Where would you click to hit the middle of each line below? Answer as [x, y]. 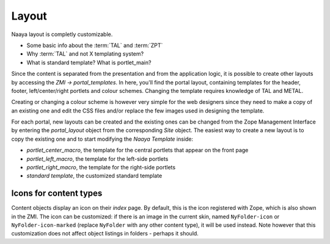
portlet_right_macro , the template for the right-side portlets [101, 168]
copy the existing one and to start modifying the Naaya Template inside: [102, 139]
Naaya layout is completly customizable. [62, 34]
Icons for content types [57, 194]
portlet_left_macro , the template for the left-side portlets [97, 158]
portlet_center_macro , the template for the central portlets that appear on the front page [137, 150]
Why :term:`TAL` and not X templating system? [85, 54]
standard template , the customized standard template [94, 176]
